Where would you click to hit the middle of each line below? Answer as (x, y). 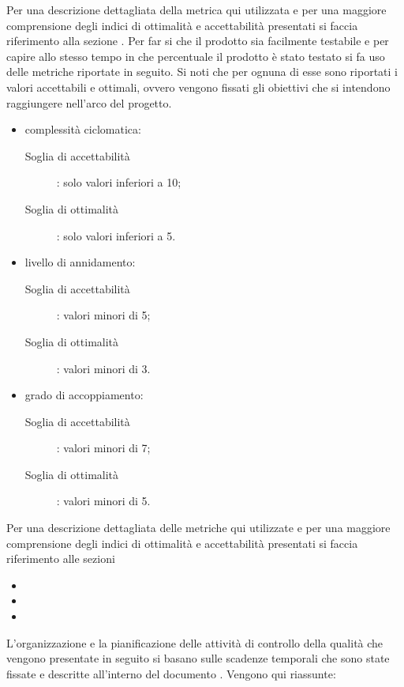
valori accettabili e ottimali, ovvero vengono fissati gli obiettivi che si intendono (198, 87)
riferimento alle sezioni (61, 559)
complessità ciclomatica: (83, 129)
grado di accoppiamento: (84, 395)
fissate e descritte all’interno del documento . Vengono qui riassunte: (171, 673)
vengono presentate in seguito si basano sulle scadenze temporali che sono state (198, 658)
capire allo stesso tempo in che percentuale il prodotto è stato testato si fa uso (196, 56)
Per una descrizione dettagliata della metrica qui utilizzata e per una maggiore (196, 9)
